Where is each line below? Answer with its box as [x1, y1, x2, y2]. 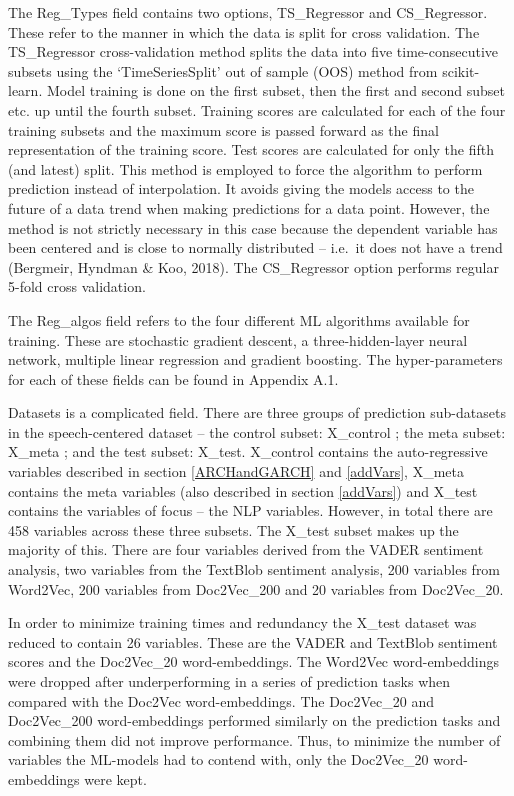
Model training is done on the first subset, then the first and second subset [46, 80, 506, 101]
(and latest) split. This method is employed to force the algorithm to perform [8, 158, 483, 179]
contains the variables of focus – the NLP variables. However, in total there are [8, 500, 493, 521]
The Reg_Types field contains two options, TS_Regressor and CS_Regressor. [8, 2, 488, 22]
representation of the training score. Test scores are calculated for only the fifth [8, 139, 494, 160]
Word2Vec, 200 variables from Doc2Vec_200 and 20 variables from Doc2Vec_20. [8, 578, 504, 599]
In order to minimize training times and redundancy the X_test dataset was [8, 612, 477, 633]
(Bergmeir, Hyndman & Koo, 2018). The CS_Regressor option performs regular [8, 256, 499, 277]
